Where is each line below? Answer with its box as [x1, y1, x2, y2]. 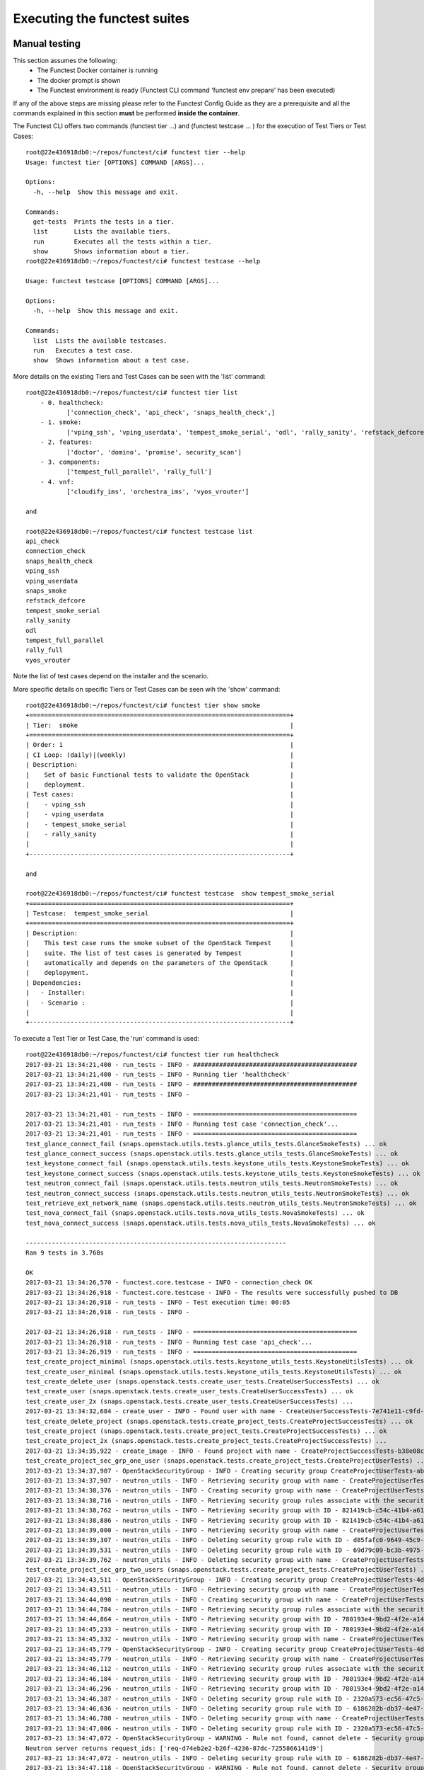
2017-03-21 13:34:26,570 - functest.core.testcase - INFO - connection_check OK [25, 1279, 313, 1286]
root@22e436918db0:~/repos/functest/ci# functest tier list [25, 389, 238, 396]
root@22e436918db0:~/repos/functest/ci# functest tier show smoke [25, 701, 261, 709]
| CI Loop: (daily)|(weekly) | [25, 750, 294, 759]
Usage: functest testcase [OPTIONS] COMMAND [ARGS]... [25, 277, 220, 285]
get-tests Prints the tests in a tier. [33, 217, 175, 226]
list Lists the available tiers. [33, 227, 171, 236]
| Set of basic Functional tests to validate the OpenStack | [25, 770, 294, 779]
